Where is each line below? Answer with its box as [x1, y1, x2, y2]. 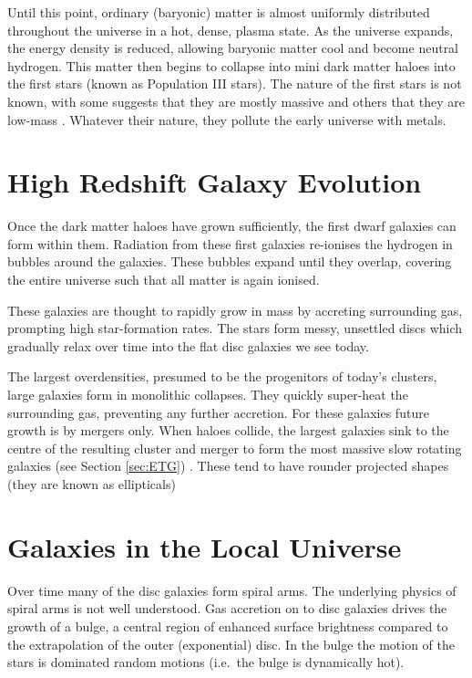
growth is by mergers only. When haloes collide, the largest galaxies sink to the [7, 421, 449, 440]
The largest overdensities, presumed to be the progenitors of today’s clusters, [7, 367, 437, 386]
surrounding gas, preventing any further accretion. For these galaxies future [7, 402, 429, 422]
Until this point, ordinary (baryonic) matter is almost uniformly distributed [7, 3, 430, 21]
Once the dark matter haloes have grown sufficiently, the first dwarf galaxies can [7, 216, 457, 235]
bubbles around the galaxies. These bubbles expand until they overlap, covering [7, 252, 452, 271]
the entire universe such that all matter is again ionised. [7, 270, 320, 289]
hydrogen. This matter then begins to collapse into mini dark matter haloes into [7, 56, 456, 75]
